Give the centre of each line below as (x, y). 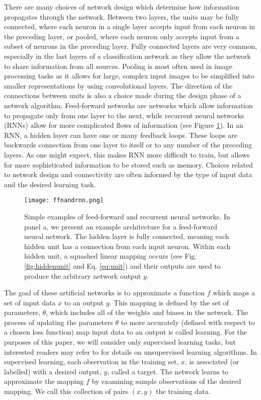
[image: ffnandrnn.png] (64, 201)
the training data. (183, 391)
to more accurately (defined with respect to (188, 322)
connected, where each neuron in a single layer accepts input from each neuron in (130, 26)
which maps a (234, 293)
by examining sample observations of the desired (167, 381)
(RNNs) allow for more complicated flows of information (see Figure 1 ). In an (124, 125)
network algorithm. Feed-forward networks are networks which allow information (128, 105)
